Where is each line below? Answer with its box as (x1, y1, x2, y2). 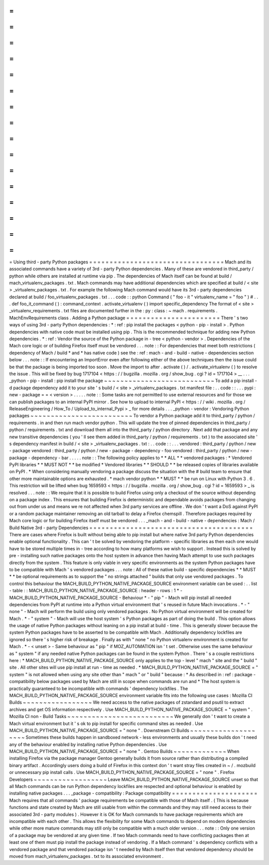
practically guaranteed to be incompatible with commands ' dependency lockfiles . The (9, 685, 188, 692)
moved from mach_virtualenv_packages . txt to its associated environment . (9, 853, 164, 859)
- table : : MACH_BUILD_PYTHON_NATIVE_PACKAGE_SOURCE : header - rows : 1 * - (9, 588, 183, 594)
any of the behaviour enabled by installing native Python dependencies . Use (9, 741, 167, 747)
